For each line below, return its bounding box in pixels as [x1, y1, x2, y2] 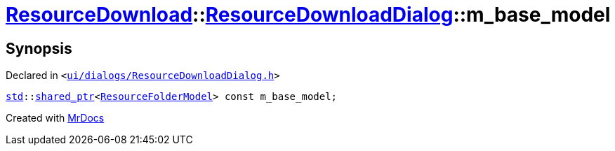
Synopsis [6, 39, 72, 57]
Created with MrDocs [6, 112, 105, 124]
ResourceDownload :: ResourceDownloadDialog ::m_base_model [6, 3, 611, 27]
